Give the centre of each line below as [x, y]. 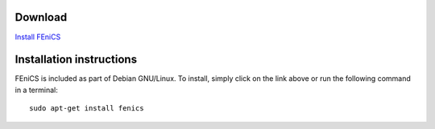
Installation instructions [76, 60]
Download [41, 17]
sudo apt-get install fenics [87, 109]
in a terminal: [36, 90]
